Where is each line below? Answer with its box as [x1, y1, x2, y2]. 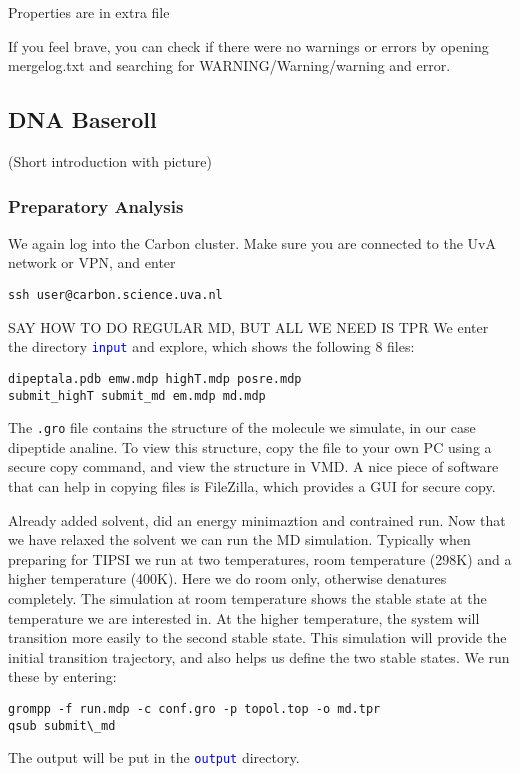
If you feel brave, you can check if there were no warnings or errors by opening [8, 35, 489, 56]
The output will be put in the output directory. [8, 747, 300, 768]
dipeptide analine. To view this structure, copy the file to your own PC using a [8, 436, 492, 457]
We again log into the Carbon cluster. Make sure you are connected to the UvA [8, 232, 496, 253]
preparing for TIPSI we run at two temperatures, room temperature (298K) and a [8, 548, 512, 569]
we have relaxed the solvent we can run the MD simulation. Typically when [8, 529, 471, 550]
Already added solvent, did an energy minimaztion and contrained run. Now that [8, 509, 506, 530]
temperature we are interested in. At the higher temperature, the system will [8, 607, 480, 628]
